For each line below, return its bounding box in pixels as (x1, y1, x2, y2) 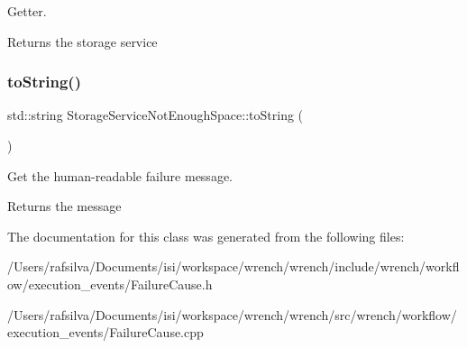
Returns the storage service (7, 32, 158, 50)
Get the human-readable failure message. (7, 166, 233, 185)
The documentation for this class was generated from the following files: (7, 226, 405, 245)
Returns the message (7, 197, 122, 215)
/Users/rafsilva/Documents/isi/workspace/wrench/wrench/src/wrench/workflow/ (7, 305, 457, 324)
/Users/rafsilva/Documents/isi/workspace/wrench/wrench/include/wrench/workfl (7, 257, 460, 276)
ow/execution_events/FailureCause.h (7, 274, 213, 293)
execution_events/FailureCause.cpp (7, 323, 204, 342)
